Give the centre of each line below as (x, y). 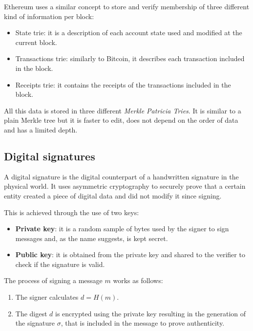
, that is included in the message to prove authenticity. (143, 323)
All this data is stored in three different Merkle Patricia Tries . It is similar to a (123, 110)
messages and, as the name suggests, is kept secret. (92, 238)
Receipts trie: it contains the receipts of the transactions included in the (123, 84)
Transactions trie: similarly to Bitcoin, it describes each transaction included (130, 58)
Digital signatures (50, 156)
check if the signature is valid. (60, 264)
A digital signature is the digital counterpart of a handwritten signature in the (121, 176)
